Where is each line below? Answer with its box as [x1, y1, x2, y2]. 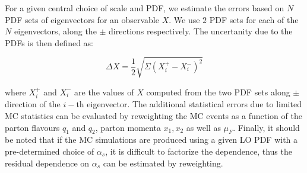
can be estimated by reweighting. [103, 156, 223, 169]
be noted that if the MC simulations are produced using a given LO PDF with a [5, 133, 298, 146]
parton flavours [5, 121, 60, 133]
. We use [169, 13, 200, 25]
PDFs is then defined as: [5, 36, 93, 49]
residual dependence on [5, 156, 90, 169]
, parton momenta [95, 121, 161, 133]
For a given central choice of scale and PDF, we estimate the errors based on [5, 2, 284, 14]
